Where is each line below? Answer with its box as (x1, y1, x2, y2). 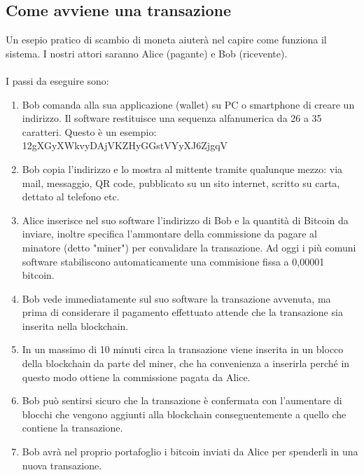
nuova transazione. (22, 457, 102, 472)
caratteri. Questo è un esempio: (22, 124, 157, 139)
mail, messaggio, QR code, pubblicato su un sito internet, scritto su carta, (22, 175, 340, 190)
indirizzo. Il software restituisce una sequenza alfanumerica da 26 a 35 (22, 111, 322, 125)
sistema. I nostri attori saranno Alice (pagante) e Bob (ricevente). (6, 46, 288, 60)
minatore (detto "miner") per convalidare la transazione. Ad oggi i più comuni (22, 240, 356, 254)
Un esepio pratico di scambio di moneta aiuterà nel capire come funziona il (6, 32, 327, 47)
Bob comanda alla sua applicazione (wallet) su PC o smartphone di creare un (22, 97, 355, 111)
